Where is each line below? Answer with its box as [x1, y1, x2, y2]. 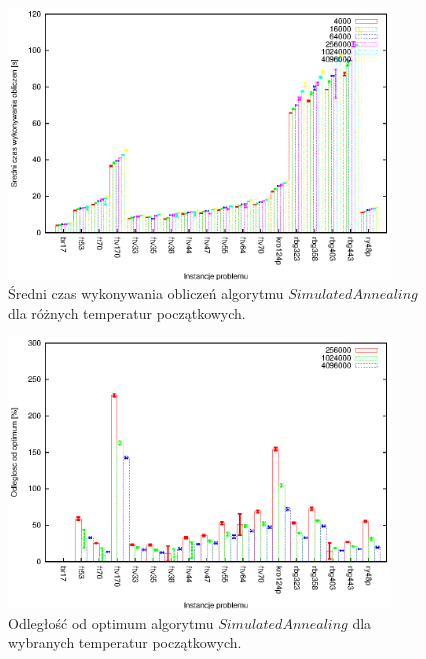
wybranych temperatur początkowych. [8, 632, 242, 653]
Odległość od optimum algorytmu [8, 612, 214, 633]
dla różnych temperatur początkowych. [8, 302, 246, 323]
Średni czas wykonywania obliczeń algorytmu [8, 283, 284, 304]
